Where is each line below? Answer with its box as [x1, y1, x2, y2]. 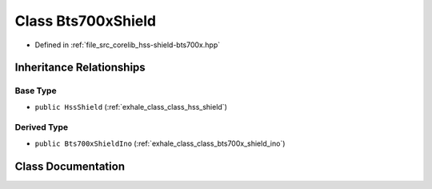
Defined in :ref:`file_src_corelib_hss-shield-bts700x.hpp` [34, 40, 220, 50]
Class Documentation [14, 159, 126, 173]
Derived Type [14, 122, 68, 133]
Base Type [14, 85, 57, 96]
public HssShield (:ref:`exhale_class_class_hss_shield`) [34, 102, 227, 111]
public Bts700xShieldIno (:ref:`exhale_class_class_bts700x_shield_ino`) [34, 139, 286, 148]
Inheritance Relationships [14, 61, 146, 74]
